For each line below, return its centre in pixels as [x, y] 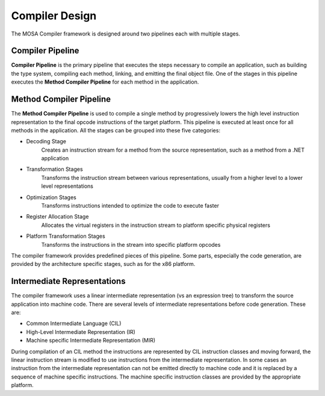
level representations [67, 186]
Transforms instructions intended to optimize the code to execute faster [130, 206]
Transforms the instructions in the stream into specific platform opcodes [131, 244]
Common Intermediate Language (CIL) [74, 323]
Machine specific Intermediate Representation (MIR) [91, 341]
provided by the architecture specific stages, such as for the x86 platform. [103, 264]
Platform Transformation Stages [66, 236]
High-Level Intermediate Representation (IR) [81, 332]
